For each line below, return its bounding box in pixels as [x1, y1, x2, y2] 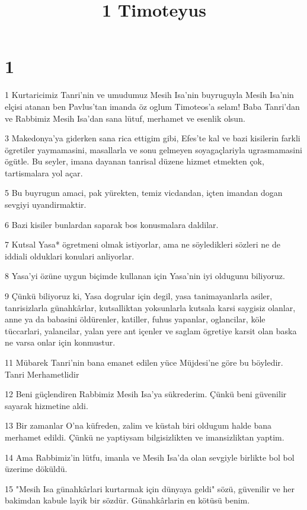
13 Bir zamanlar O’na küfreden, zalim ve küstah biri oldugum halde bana [5, 419, 272, 432]
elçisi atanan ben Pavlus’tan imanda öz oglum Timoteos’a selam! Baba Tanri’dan [5, 100, 300, 112]
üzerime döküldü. [5, 463, 68, 475]
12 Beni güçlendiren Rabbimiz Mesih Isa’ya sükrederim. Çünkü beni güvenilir [5, 388, 287, 400]
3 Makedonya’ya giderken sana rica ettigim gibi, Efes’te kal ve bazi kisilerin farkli [5, 132, 300, 144]
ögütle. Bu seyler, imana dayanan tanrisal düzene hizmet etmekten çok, [5, 155, 264, 167]
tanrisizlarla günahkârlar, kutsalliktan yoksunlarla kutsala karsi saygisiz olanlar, [5, 301, 296, 313]
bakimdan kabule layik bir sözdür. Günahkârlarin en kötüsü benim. [5, 494, 250, 506]
